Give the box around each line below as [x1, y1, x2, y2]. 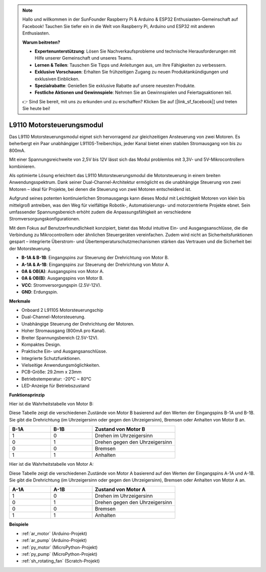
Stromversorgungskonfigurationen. [9, 216, 80, 222]
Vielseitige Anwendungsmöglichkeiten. [21, 362, 100, 368]
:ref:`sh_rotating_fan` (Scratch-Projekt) [21, 558, 100, 564]
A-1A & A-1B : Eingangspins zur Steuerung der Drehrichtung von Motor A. [21, 261, 170, 268]
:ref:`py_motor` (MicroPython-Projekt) [21, 544, 98, 550]
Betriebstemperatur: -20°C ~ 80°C [21, 376, 92, 382]
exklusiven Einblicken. [34, 76, 80, 82]
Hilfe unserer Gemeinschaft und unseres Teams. [34, 55, 133, 61]
